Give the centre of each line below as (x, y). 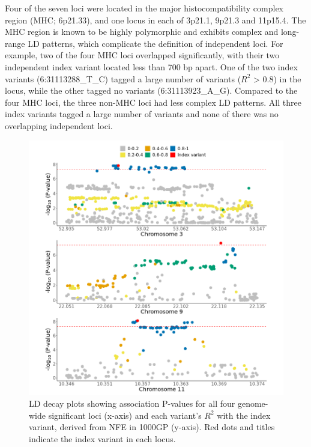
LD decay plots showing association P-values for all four (132, 403)
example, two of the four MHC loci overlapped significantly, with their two (142, 55)
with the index (244, 415)
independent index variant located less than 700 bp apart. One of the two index (151, 66)
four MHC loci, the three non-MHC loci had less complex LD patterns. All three (153, 102)
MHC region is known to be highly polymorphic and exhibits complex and (142, 32)
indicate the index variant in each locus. (102, 438)
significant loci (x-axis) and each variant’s (125, 415)
